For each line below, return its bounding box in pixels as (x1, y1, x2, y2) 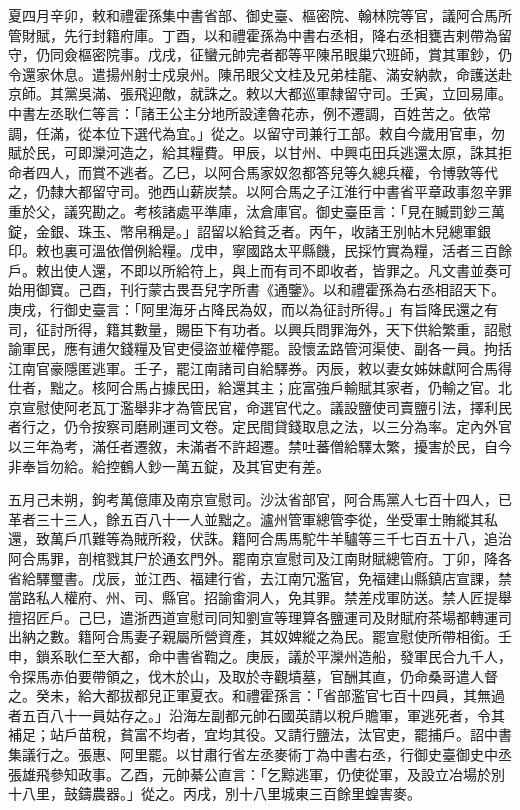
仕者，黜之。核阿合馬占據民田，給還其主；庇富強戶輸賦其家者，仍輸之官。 (8, 377, 498, 398)
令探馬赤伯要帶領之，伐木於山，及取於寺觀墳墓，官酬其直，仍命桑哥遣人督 (8, 665, 498, 686)
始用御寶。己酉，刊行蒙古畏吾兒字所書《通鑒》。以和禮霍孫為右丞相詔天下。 (8, 279, 505, 300)
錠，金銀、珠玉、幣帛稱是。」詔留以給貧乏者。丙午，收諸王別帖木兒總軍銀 (8, 220, 491, 241)
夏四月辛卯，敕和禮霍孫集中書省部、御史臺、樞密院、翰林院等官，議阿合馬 (8, 5, 498, 25)
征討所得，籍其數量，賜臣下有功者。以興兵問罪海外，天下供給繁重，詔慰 (35, 318, 512, 339)
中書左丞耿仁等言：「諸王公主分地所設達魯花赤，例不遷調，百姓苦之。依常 (8, 102, 491, 123)
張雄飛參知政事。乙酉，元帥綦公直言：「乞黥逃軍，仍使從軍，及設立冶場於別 (8, 763, 505, 784)
